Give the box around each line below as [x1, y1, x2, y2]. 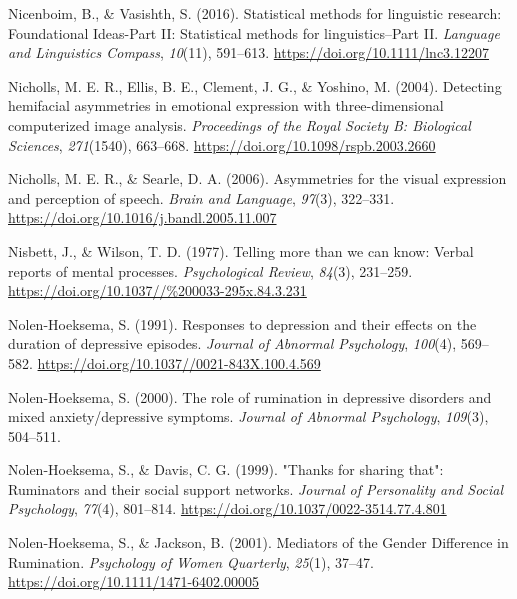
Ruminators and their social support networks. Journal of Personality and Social [8, 478, 504, 499]
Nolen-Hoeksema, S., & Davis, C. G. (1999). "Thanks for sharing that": [8, 459, 444, 480]
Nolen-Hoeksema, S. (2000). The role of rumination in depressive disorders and [8, 386, 492, 407]
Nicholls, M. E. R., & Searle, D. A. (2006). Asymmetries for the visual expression [8, 168, 507, 189]
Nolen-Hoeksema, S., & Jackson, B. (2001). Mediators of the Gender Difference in [8, 532, 509, 553]
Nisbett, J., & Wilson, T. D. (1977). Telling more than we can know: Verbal [8, 240, 474, 261]
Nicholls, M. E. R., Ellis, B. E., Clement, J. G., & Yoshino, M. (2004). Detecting [8, 75, 502, 96]
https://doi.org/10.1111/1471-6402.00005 [8, 571, 259, 592]
